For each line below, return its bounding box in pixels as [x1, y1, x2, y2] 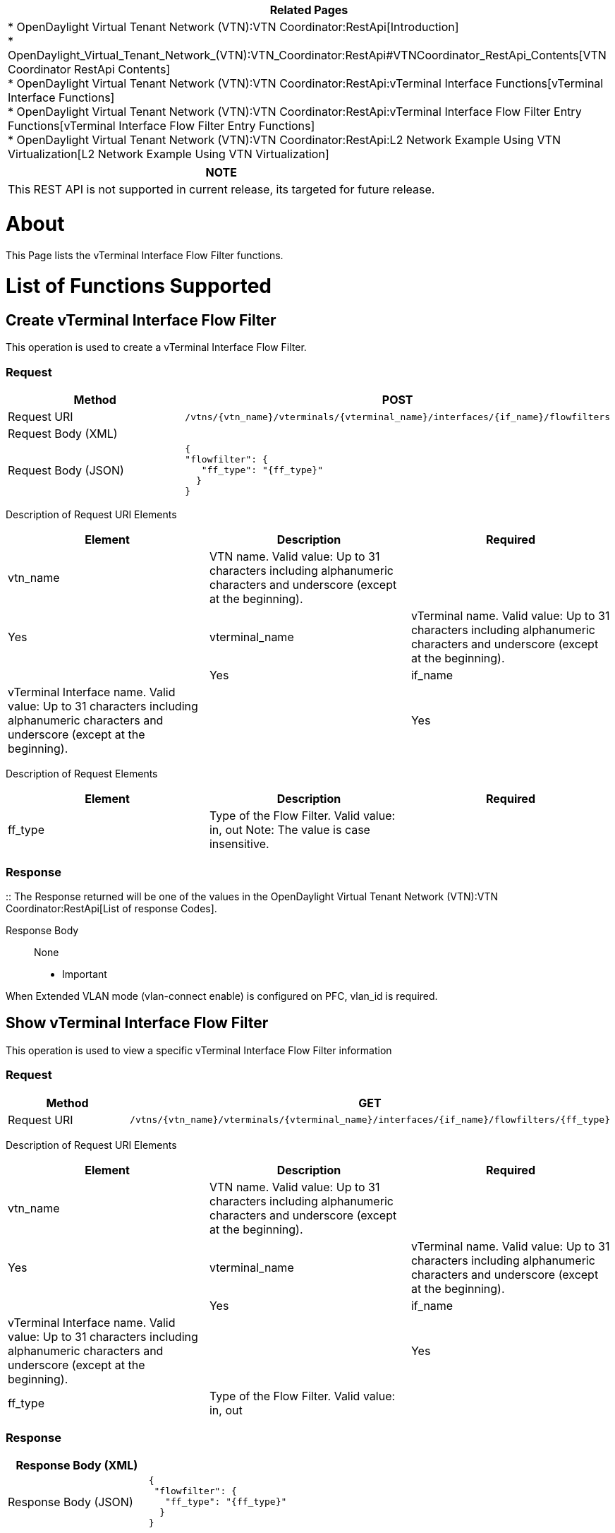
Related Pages [269, 3, 348, 17]
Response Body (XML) [16, 1458, 138, 1473]
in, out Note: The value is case [209, 823, 370, 837]
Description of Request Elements [6, 768, 158, 780]
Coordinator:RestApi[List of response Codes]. [6, 902, 217, 914]
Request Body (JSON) [8, 463, 124, 477]
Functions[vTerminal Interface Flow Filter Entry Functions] [8, 119, 315, 133]
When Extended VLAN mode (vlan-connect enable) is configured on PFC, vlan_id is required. [6, 989, 438, 1002]
